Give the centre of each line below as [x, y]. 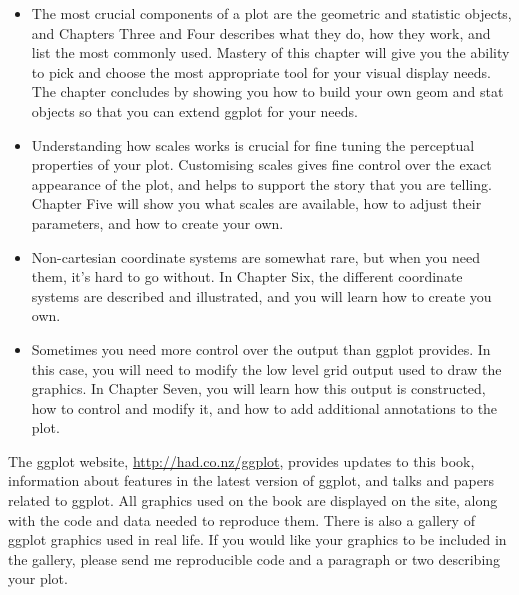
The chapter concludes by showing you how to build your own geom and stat [267, 91]
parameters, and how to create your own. [157, 222]
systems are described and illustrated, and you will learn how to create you [261, 295]
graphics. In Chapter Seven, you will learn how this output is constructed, [258, 388]
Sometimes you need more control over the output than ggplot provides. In [261, 348]
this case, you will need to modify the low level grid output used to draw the [266, 368]
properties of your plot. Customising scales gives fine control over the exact [261, 164]
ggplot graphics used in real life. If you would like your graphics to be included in [257, 539]
